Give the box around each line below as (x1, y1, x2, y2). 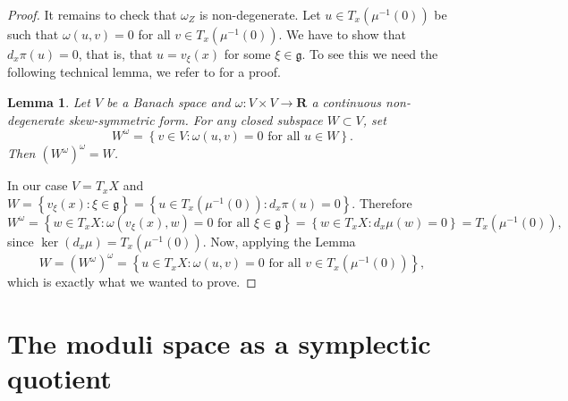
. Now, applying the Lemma (202, 231, 356, 250)
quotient (7, 360, 112, 397)
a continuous (311, 93, 382, 112)
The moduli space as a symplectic (7, 325, 431, 362)
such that (7, 25, 59, 43)
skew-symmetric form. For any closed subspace (68, 110, 323, 129)
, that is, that (78, 45, 153, 63)
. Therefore (352, 193, 412, 212)
